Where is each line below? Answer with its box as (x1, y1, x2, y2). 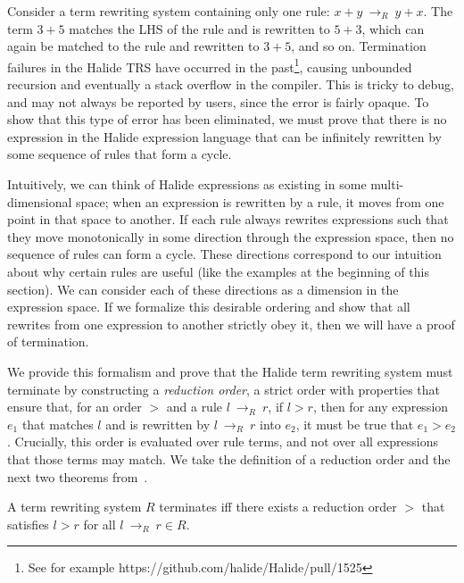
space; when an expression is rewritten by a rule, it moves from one (76, 192, 444, 211)
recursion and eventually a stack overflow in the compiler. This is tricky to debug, (7, 75, 454, 94)
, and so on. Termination (291, 37, 427, 55)
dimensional (7, 192, 72, 211)
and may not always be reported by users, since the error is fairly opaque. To (7, 92, 429, 111)
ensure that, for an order (7, 397, 142, 416)
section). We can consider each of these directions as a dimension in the (7, 279, 399, 298)
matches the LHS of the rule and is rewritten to (69, 19, 330, 37)
